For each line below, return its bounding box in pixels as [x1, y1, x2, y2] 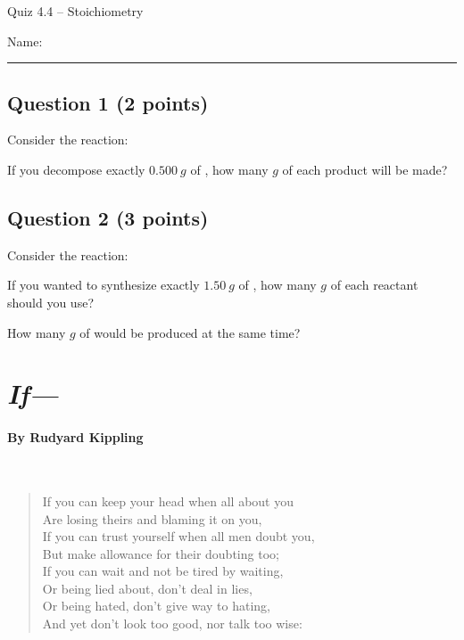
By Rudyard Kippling [7, 428, 144, 447]
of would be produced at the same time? [79, 323, 301, 341]
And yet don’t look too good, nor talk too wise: [42, 614, 302, 633]
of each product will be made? [282, 160, 448, 178]
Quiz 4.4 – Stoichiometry [7, 2, 144, 20]
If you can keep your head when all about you [42, 491, 294, 510]
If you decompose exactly [7, 160, 145, 178]
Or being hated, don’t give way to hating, [42, 596, 270, 615]
